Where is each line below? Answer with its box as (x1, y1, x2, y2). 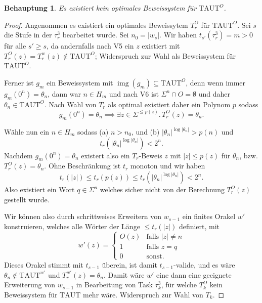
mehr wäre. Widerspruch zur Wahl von (82, 289, 203, 299)
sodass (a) (77, 126, 109, 137)
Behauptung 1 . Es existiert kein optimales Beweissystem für (4, 3, 197, 13)
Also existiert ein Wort (4, 184, 75, 195)
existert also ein (81, 150, 130, 160)
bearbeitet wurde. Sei (62, 29, 129, 40)
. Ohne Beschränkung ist (44, 160, 121, 171)
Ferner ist (4, 77, 34, 88)
